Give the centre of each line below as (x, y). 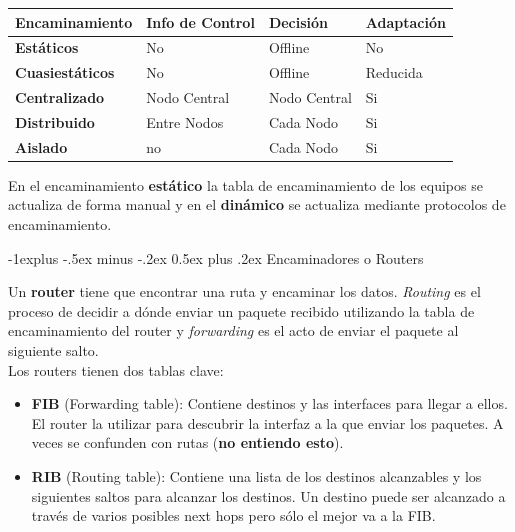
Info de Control (200, 21)
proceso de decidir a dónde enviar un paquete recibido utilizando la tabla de (241, 310)
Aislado (41, 146)
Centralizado (60, 97)
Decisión (298, 21)
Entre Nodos (185, 121)
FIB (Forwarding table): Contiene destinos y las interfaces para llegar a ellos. (269, 403)
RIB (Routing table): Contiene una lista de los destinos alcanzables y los (256, 475)
